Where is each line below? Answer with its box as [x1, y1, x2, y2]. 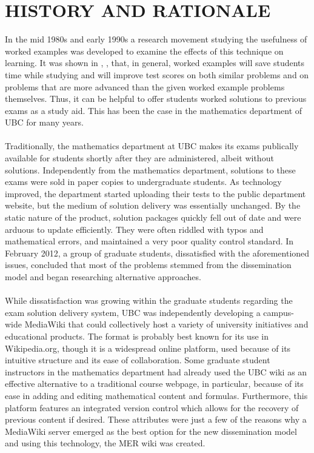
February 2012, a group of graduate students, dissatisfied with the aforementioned [5, 246, 310, 259]
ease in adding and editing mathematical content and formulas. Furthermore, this [5, 389, 308, 401]
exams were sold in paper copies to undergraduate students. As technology [5, 175, 282, 188]
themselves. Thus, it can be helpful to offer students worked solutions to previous [5, 92, 307, 105]
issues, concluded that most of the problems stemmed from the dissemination [5, 258, 292, 271]
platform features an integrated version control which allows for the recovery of [5, 401, 299, 414]
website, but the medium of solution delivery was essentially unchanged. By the [5, 199, 301, 212]
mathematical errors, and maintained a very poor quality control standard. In [5, 235, 294, 247]
